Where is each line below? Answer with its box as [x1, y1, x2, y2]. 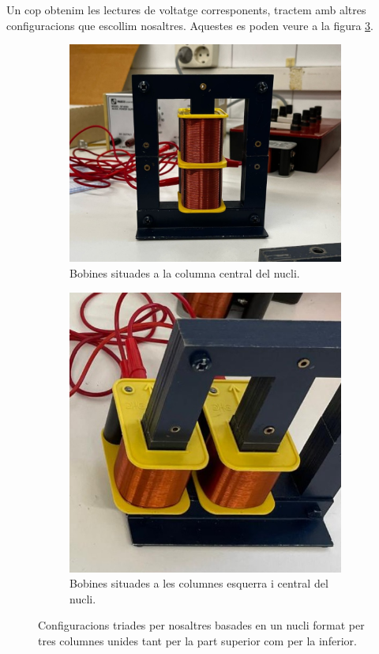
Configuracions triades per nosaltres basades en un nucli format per [38, 617, 365, 633]
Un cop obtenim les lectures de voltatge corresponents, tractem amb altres [6, 2, 366, 17]
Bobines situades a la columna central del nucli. [69, 264, 300, 281]
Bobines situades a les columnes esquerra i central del [69, 575, 328, 592]
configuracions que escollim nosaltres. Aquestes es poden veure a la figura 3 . [6, 17, 374, 33]
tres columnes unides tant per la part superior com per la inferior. [38, 632, 357, 648]
